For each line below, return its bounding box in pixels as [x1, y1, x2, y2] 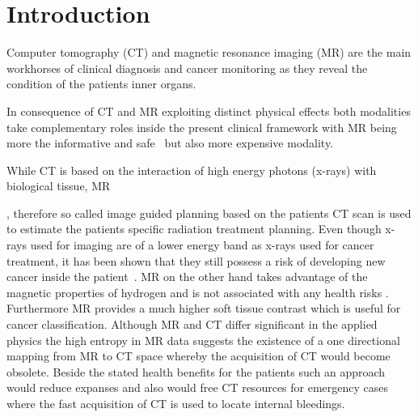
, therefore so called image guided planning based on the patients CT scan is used [6, 204, 412, 221]
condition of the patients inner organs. [6, 75, 196, 92]
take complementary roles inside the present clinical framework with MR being [6, 118, 397, 135]
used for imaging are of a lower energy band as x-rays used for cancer [30, 236, 374, 253]
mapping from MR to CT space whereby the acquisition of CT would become [6, 347, 391, 364]
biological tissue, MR [6, 177, 111, 194]
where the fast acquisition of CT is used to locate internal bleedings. [6, 395, 345, 411]
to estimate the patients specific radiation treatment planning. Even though [6, 220, 382, 237]
